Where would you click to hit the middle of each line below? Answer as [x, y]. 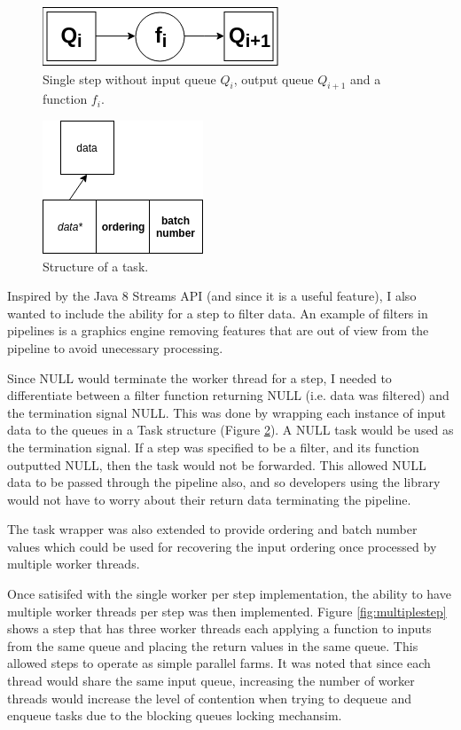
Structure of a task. [96, 266]
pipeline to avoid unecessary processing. [115, 347]
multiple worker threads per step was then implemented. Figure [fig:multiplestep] [227, 611]
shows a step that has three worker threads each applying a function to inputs [219, 628]
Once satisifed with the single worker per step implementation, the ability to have [229, 594]
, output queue [273, 78]
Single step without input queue [129, 78]
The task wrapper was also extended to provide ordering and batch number [212, 529]
